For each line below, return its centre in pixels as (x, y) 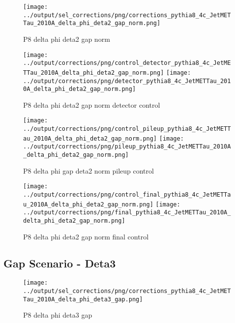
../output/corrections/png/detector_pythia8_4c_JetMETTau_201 (127, 81)
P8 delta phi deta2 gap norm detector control (92, 104)
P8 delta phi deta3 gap (58, 315)
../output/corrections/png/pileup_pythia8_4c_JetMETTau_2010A (127, 147)
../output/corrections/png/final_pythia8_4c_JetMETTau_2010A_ (127, 213)
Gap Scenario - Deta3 (60, 263)
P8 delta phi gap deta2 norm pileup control (88, 170)
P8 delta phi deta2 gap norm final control (86, 236)
